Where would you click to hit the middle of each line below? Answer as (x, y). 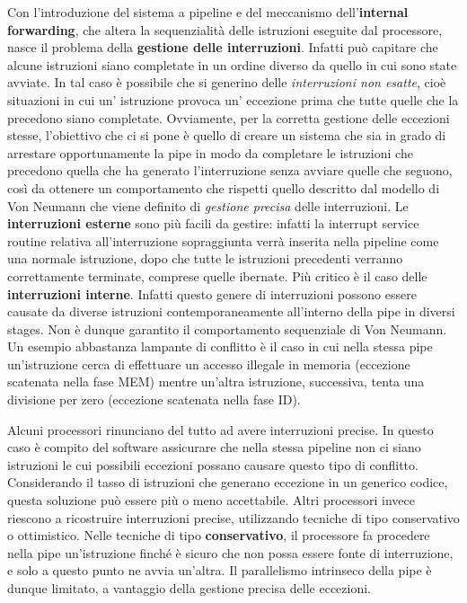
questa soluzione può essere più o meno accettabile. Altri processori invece (211, 500)
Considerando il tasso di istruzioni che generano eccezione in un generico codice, (228, 482)
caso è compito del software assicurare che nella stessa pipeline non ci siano (214, 447)
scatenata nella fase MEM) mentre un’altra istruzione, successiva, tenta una (216, 381)
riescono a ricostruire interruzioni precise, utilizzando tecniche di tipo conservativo (233, 517)
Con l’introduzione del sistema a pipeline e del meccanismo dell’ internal (208, 12)
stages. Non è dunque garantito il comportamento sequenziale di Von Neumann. (227, 328)
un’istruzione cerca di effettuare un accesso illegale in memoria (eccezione (209, 364)
